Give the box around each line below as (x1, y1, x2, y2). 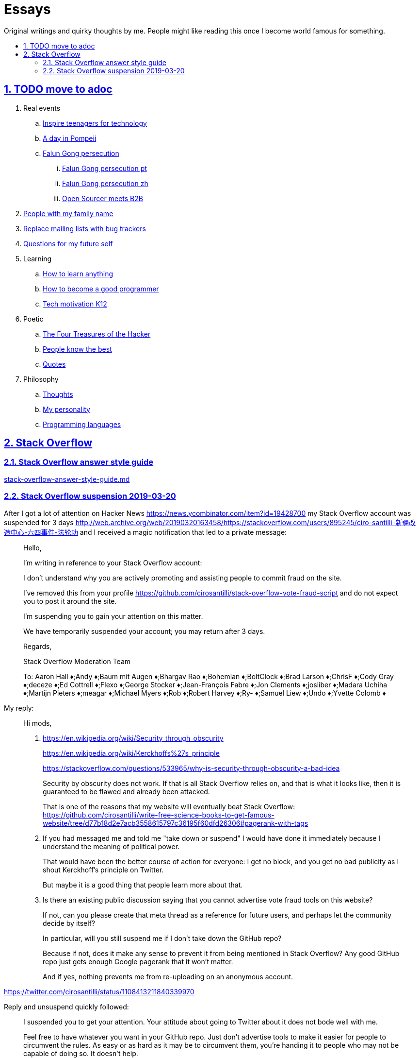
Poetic (23, 314, 44, 323)
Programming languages (43, 420, 121, 428)
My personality (43, 405, 90, 413)
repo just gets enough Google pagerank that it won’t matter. (43, 957, 233, 966)
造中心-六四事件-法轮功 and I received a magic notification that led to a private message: (4, 528, 287, 536)
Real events (23, 103, 61, 112)
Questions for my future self (23, 239, 113, 248)
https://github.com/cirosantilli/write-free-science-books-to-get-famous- (43, 810, 275, 819)
